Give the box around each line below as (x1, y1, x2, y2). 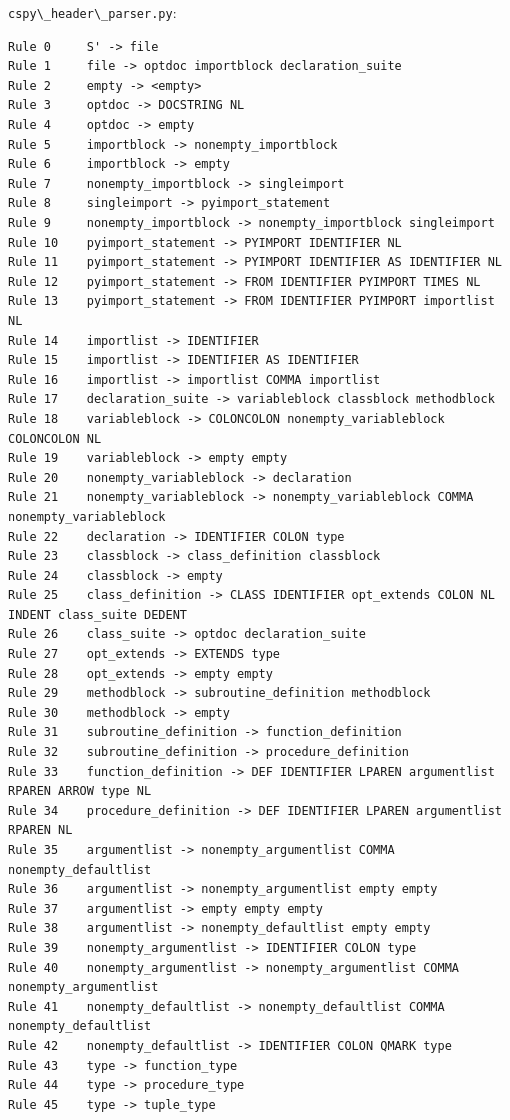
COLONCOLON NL (8, 431, 102, 446)
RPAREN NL (8, 823, 73, 838)
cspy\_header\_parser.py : (8, 2, 177, 22)
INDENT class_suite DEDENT (8, 607, 187, 622)
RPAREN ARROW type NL (8, 784, 152, 799)
